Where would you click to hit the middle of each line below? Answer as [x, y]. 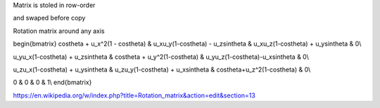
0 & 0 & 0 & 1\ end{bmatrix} [52, 82]
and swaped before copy [49, 18]
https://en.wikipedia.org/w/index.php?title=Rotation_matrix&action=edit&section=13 [134, 95]
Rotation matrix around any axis [59, 31]
